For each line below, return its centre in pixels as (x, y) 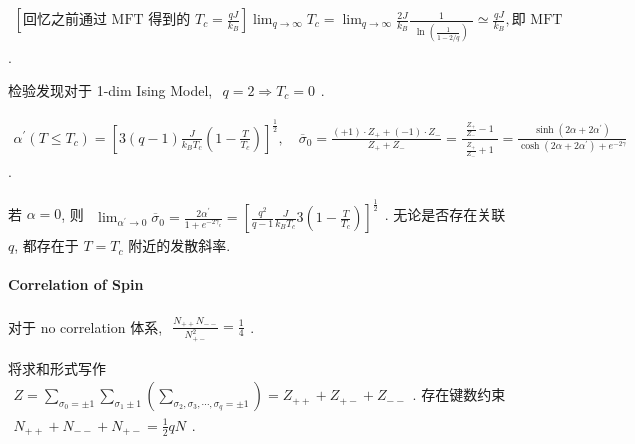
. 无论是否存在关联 (445, 213)
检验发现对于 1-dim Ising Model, (110, 90)
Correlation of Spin (76, 284)
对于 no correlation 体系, (85, 326)
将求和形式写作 (57, 367)
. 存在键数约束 (459, 394)
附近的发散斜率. (179, 245)
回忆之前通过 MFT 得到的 (106, 20)
